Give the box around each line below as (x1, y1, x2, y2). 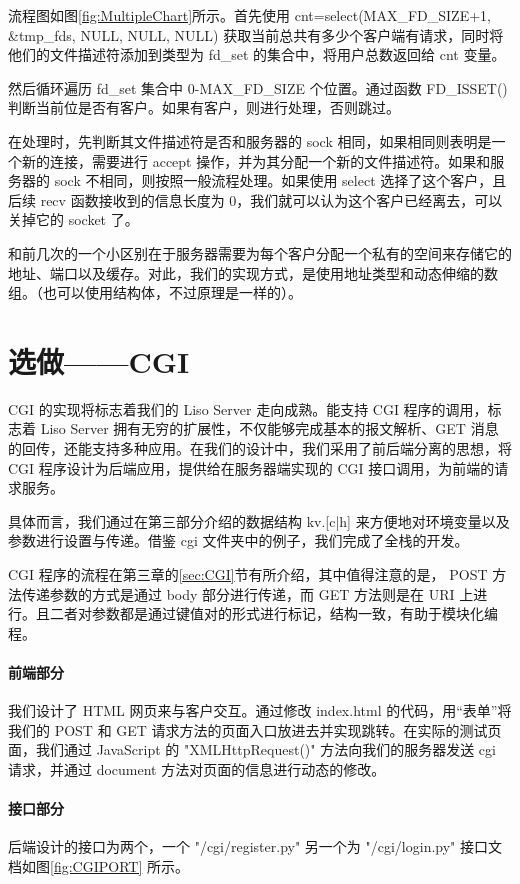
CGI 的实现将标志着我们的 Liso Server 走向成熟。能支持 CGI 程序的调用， (8, 398, 488, 419)
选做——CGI (8, 340, 190, 381)
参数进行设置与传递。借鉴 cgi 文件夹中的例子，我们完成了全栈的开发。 (8, 530, 469, 551)
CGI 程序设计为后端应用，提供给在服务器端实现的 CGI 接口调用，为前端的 (8, 457, 495, 478)
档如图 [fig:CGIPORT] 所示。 (8, 855, 189, 876)
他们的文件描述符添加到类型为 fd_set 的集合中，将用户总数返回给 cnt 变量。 (8, 44, 506, 65)
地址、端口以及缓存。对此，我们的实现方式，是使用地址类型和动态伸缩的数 (8, 262, 498, 283)
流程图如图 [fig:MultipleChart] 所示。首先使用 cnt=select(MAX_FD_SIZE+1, (8, 5, 491, 25)
